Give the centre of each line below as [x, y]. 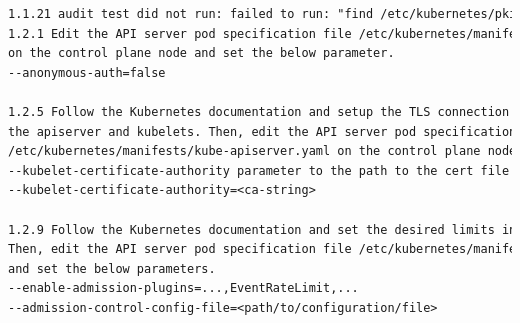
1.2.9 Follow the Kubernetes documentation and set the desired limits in [262, 229]
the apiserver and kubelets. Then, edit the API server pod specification [262, 131]
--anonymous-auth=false [87, 72]
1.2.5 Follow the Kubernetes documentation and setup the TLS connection [259, 111]
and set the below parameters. [112, 268]
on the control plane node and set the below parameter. [201, 53]
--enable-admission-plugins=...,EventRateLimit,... [183, 288]
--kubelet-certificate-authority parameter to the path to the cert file [259, 170]
